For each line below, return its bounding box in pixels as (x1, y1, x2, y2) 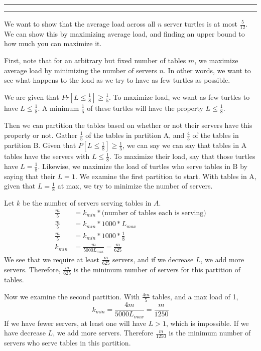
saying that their (4, 170, 56, 181)
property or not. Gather (4, 129, 78, 140)
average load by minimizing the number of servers (4, 65, 157, 75)
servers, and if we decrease (112, 254, 194, 264)
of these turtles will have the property (87, 102, 203, 113)
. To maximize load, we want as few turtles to (109, 91, 250, 102)
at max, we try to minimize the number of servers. (57, 181, 213, 191)
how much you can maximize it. (4, 38, 102, 49)
